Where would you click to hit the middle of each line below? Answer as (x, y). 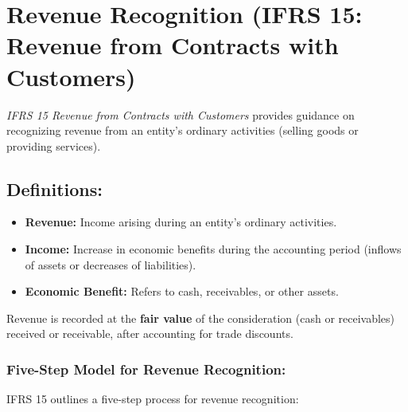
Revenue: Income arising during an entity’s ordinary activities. (181, 222)
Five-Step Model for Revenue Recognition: (146, 369)
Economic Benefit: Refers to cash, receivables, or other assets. (182, 291)
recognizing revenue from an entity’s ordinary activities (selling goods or (183, 130)
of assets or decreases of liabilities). (111, 264)
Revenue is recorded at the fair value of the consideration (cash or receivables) (201, 318)
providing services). (54, 145)
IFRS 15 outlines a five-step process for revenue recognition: (153, 399)
